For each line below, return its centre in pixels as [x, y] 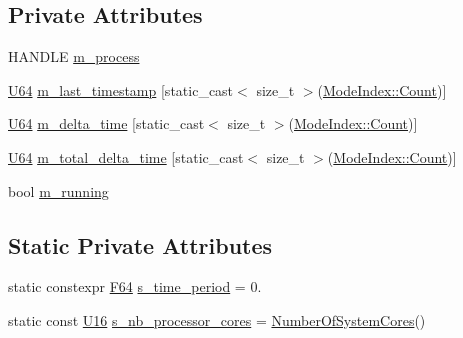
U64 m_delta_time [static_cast [106, 123]
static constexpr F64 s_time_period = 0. [135, 286]
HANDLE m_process [74, 56]
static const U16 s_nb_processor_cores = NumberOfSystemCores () [217, 319]
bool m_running [58, 190]
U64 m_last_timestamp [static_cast [121, 89]
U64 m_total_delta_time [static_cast [126, 156]
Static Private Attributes [140, 244]
